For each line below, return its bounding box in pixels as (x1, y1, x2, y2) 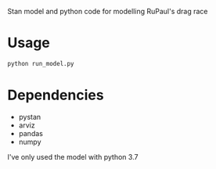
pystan (18, 112, 41, 121)
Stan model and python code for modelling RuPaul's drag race (7, 7, 208, 16)
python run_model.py (7, 59, 75, 67)
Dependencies (7, 86, 104, 104)
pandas (18, 128, 44, 138)
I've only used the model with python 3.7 (7, 152, 139, 161)
